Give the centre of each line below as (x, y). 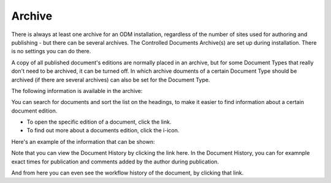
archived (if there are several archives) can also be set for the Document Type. (111, 80)
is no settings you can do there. (51, 51)
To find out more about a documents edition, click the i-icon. (103, 130)
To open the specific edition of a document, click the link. (99, 122)
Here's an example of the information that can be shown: (83, 141)
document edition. (34, 111)
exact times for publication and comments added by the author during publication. (115, 162)
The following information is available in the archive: (77, 91)
